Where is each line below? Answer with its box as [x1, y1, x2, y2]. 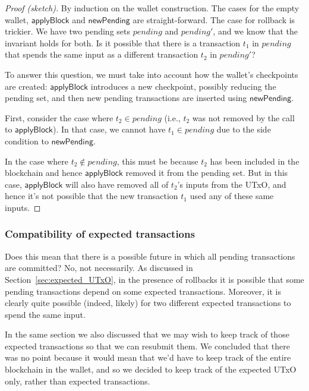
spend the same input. [5, 308, 86, 320]
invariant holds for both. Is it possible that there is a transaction [5, 36, 241, 49]
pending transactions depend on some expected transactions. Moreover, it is [5, 285, 281, 297]
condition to [5, 134, 49, 147]
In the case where [5, 154, 69, 167]
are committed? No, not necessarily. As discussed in [5, 261, 193, 274]
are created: [5, 80, 48, 92]
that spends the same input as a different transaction [5, 48, 198, 61]
